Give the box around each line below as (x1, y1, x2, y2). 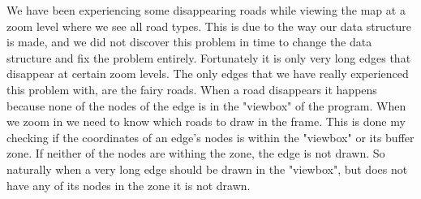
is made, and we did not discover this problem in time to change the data (6, 33, 372, 50)
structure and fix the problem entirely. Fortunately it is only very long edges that (6, 49, 411, 66)
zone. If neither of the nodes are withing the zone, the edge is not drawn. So (6, 145, 385, 162)
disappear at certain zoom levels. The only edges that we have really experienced (6, 65, 409, 82)
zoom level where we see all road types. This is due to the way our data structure (6, 17, 412, 34)
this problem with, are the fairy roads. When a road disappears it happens (6, 80, 377, 97)
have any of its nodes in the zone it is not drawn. (6, 176, 251, 193)
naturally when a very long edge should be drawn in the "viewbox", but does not (6, 160, 408, 177)
